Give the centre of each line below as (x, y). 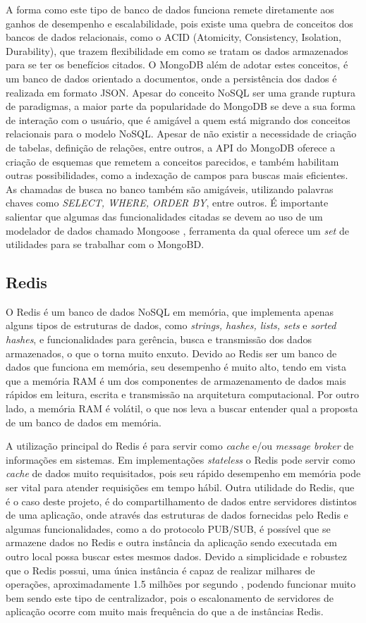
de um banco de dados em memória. (84, 422)
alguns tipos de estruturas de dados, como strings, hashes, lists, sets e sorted (171, 325)
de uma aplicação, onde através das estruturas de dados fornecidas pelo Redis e (177, 515)
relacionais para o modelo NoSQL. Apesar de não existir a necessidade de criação (181, 134)
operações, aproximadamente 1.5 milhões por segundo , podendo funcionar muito (181, 584)
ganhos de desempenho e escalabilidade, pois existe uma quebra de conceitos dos (179, 23)
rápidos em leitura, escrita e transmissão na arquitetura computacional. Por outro (183, 394)
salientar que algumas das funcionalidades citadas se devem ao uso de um (164, 216)
